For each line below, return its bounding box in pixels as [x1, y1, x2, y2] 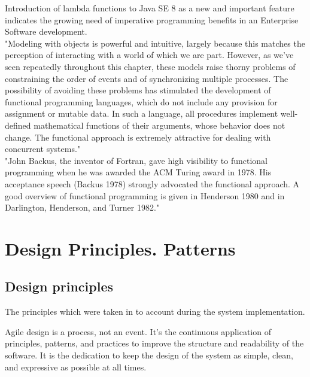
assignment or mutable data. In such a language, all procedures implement [5, 107, 278, 120]
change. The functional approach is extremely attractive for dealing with [5, 130, 271, 143]
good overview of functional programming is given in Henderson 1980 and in [5, 189, 285, 202]
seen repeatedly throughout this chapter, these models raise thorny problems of [5, 60, 296, 72]
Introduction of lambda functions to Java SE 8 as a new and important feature [5, 2, 294, 14]
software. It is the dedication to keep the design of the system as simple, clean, [5, 349, 293, 361]
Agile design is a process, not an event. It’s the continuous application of [5, 325, 271, 338]
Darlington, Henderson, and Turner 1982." [5, 201, 160, 214]
